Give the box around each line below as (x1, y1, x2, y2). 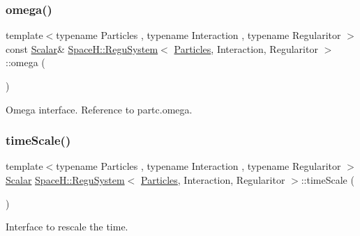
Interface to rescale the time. (6, 219, 128, 234)
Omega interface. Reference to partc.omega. (6, 102, 193, 116)
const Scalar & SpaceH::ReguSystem (6, 41, 158, 56)
